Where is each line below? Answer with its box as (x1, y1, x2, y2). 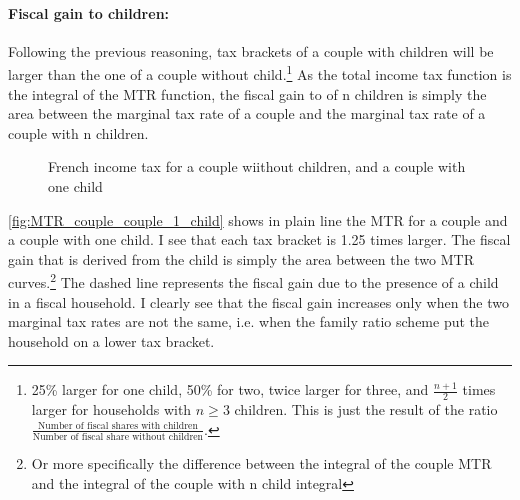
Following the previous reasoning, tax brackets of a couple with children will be (8, 40, 494, 61)
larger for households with (31, 399, 192, 420)
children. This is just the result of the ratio (234, 399, 498, 420)
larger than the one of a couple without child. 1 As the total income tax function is (8, 61, 512, 85)
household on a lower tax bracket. (8, 330, 215, 351)
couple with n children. (8, 122, 149, 143)
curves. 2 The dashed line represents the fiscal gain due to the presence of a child (8, 269, 499, 293)
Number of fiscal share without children (32, 432, 204, 443)
